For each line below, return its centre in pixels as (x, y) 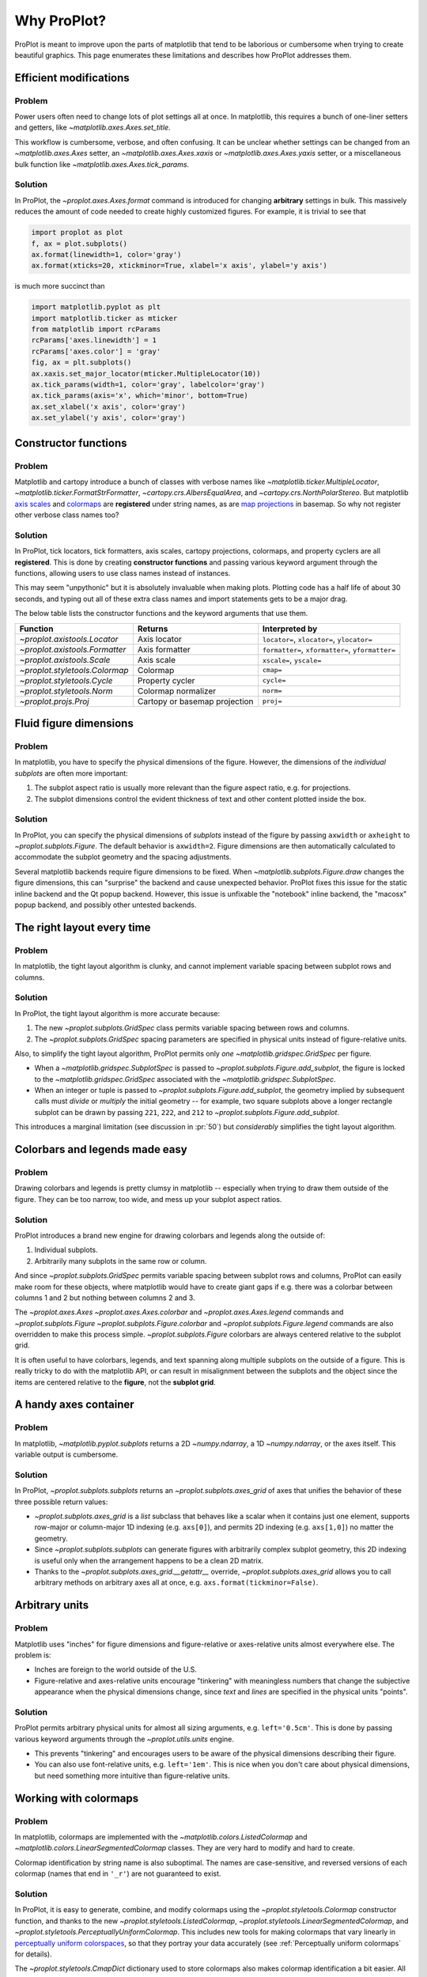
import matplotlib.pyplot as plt (96, 307)
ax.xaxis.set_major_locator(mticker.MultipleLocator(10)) (146, 373)
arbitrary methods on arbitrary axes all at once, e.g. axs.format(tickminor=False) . (176, 1582)
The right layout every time (83, 927)
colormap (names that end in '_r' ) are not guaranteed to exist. (118, 1873)
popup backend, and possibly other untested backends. (106, 905)
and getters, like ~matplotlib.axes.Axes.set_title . (93, 127)
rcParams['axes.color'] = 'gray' (96, 351)
